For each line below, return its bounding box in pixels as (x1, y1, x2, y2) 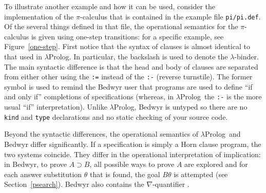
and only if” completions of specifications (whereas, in (4, 91, 174, 102)
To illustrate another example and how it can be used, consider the (4, 1, 216, 11)
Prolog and (205, 128, 241, 139)
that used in (4, 51, 42, 62)
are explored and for (184, 159, 248, 169)
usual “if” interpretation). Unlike (4, 101, 107, 112)
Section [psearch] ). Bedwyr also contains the (4, 179, 144, 189)
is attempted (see (174, 168, 228, 179)
